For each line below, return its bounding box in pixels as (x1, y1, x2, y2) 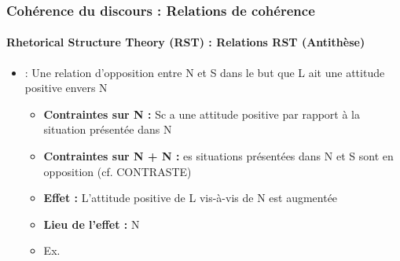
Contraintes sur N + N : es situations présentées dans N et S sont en (43, 148, 394, 164)
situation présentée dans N (43, 121, 172, 138)
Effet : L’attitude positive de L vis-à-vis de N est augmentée (43, 189, 338, 206)
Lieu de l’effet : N (43, 215, 140, 232)
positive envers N (24, 79, 108, 96)
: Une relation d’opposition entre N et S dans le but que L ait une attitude (24, 64, 385, 80)
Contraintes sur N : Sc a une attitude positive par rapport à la (43, 105, 360, 122)
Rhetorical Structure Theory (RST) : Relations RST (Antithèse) (6, 34, 365, 50)
